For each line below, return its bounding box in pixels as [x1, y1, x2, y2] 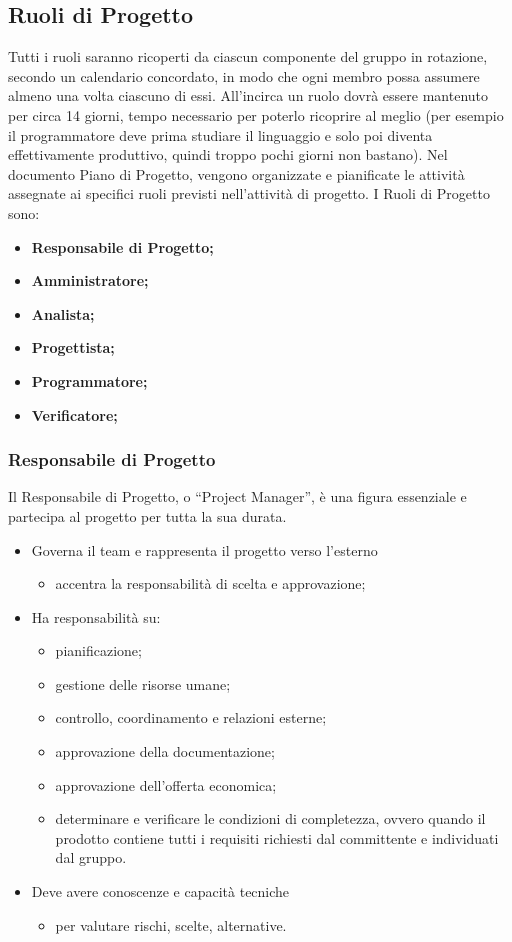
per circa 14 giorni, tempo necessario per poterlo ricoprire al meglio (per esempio [8, 104, 504, 125]
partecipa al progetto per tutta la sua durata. [8, 505, 287, 526]
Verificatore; [31, 404, 118, 425]
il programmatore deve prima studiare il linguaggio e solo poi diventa [8, 124, 433, 145]
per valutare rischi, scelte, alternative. [55, 914, 287, 935]
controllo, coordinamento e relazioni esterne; [55, 707, 327, 728]
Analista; [31, 303, 95, 324]
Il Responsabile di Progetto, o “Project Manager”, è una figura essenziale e [8, 486, 467, 507]
